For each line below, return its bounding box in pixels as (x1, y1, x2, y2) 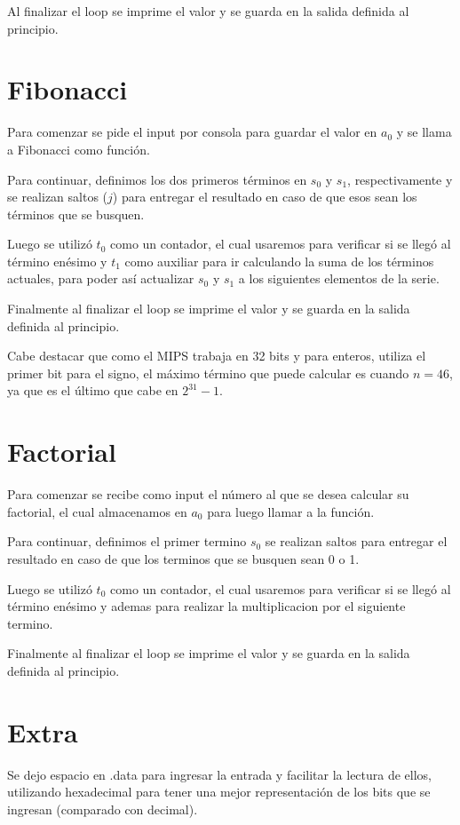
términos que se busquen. (7, 204, 145, 223)
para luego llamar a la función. (207, 502, 375, 520)
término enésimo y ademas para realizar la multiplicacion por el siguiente (7, 597, 406, 615)
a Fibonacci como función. (7, 139, 150, 158)
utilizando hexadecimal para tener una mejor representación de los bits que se (7, 782, 431, 801)
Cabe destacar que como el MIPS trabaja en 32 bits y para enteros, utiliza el (7, 346, 426, 365)
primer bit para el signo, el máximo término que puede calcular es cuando (7, 363, 409, 382)
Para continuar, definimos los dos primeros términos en (7, 170, 307, 188)
